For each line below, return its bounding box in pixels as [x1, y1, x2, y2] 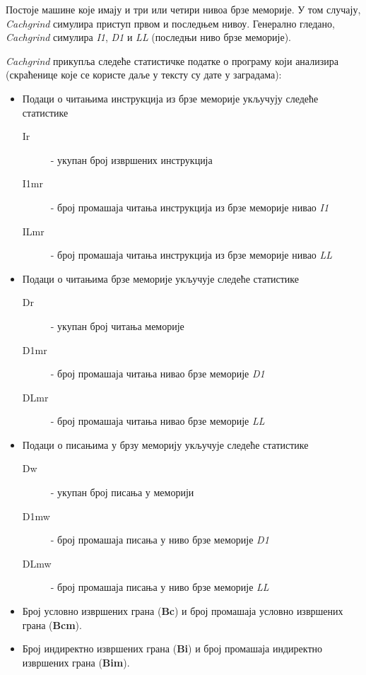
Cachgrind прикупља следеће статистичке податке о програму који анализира [6, 53, 338, 68]
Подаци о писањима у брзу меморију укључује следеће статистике [22, 437, 309, 452]
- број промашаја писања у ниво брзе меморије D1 [50, 532, 269, 547]
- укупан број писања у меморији [50, 485, 194, 500]
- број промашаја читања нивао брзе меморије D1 [50, 366, 265, 381]
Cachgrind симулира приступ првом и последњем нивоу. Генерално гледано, [6, 16, 335, 30]
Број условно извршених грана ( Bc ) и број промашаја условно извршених [22, 604, 343, 618]
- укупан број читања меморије [50, 318, 184, 333]
